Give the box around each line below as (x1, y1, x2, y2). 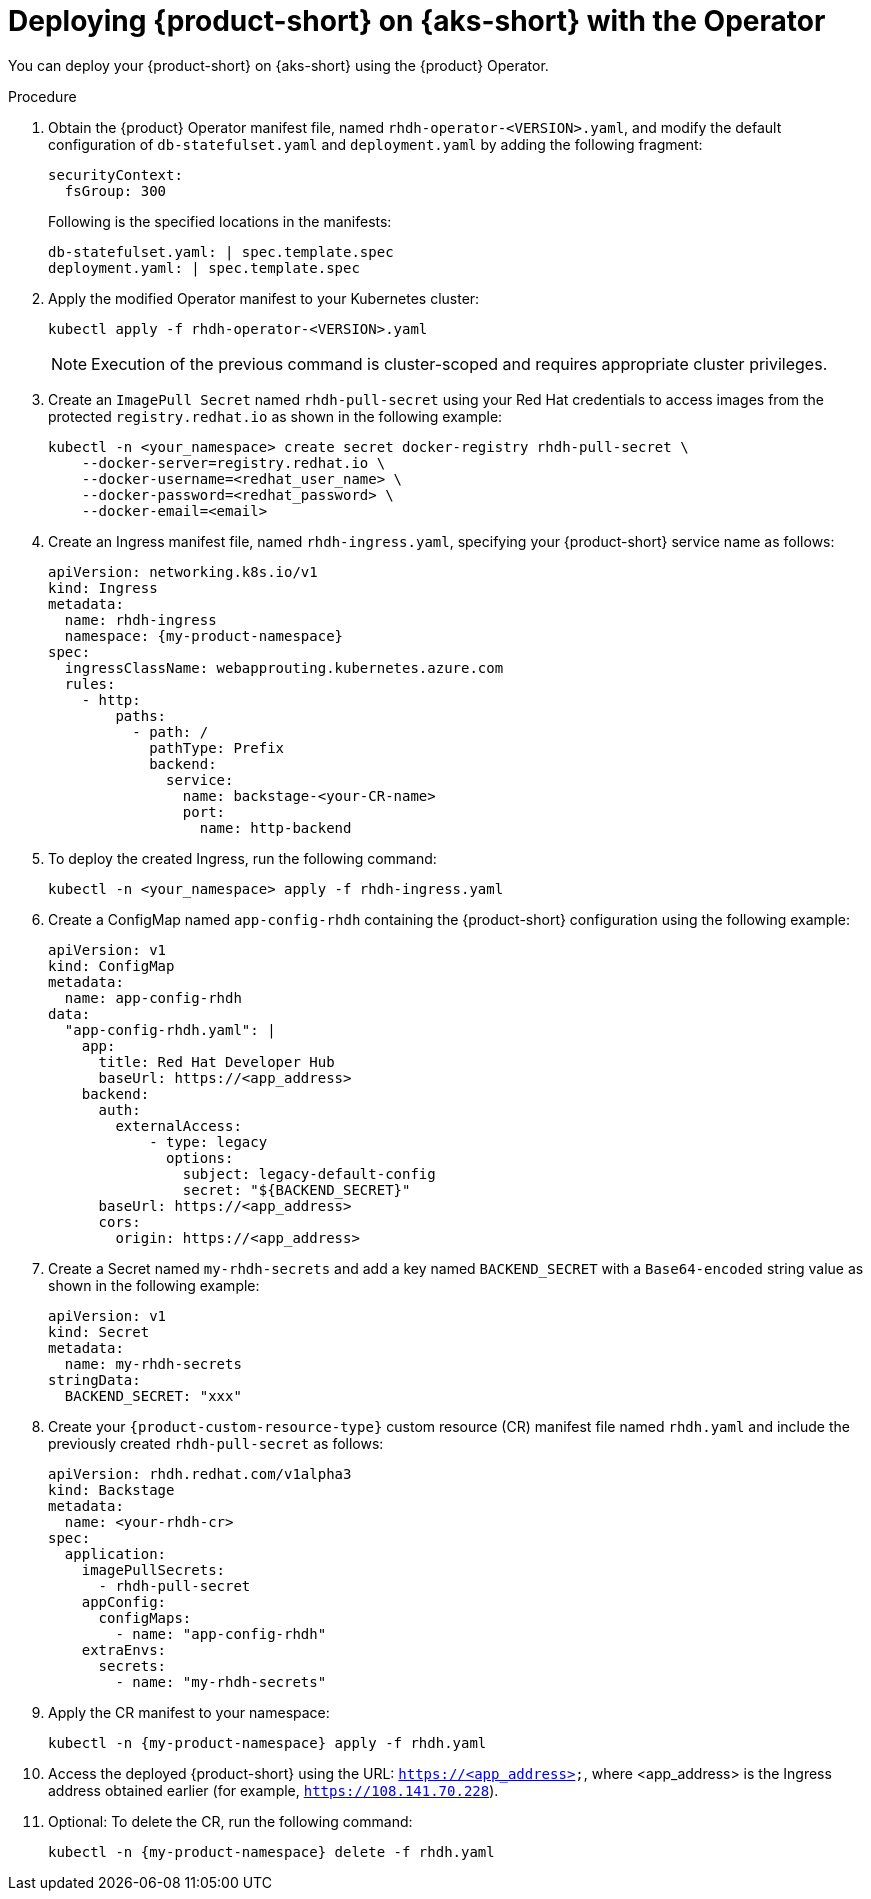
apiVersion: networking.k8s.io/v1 (48, 563, 318, 580)
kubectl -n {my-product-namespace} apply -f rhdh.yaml (48, 1734, 487, 1751)
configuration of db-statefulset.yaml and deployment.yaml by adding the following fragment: (48, 135, 703, 153)
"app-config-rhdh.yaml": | (64, 1021, 276, 1038)
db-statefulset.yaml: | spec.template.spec (48, 243, 394, 260)
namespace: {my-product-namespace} (64, 627, 344, 644)
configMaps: (98, 1609, 192, 1626)
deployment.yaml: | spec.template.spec (48, 259, 360, 276)
